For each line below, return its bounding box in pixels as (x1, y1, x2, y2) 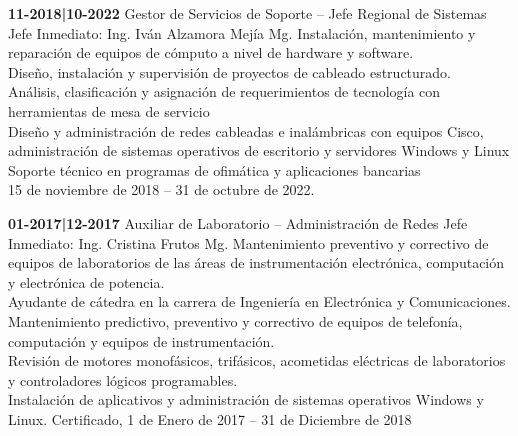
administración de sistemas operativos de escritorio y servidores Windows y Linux (8, 140, 510, 161)
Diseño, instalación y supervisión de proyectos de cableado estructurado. (8, 61, 451, 82)
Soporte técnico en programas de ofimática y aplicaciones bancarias (8, 159, 421, 180)
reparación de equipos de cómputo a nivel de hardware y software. (8, 42, 414, 63)
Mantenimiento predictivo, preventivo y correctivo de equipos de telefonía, (8, 310, 463, 331)
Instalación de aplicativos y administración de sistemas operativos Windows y (8, 389, 484, 410)
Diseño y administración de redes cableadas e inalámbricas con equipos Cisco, (8, 120, 484, 141)
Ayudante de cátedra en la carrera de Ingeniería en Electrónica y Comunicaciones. (8, 291, 511, 312)
